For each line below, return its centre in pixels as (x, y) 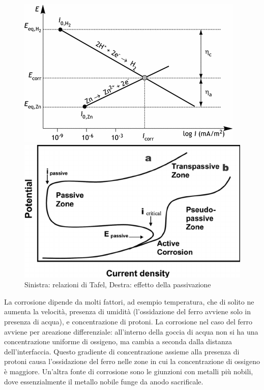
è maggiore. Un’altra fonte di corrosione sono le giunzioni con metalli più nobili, (129, 371)
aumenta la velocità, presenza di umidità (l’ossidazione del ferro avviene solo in (127, 311)
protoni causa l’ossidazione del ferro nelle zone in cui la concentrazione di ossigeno (132, 361)
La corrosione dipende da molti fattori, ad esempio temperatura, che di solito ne (129, 301)
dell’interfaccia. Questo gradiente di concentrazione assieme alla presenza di (122, 351)
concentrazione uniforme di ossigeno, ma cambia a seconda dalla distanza (118, 341)
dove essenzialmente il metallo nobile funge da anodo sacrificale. (104, 381)
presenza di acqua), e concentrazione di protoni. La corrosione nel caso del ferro (128, 321)
